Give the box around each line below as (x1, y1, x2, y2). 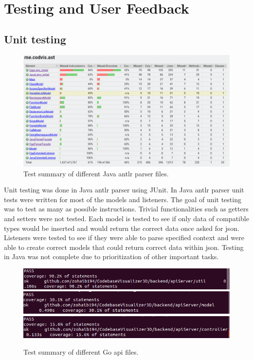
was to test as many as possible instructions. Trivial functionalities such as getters (4, 204, 249, 214)
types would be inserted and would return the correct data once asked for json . (4, 223, 239, 233)
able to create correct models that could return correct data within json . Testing (4, 242, 244, 252)
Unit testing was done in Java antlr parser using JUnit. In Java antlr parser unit (4, 185, 244, 195)
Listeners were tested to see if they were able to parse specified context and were (4, 232, 244, 243)
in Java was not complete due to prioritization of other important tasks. (4, 251, 219, 262)
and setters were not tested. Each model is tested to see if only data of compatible (4, 213, 249, 223)
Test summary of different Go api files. (23, 346, 139, 357)
